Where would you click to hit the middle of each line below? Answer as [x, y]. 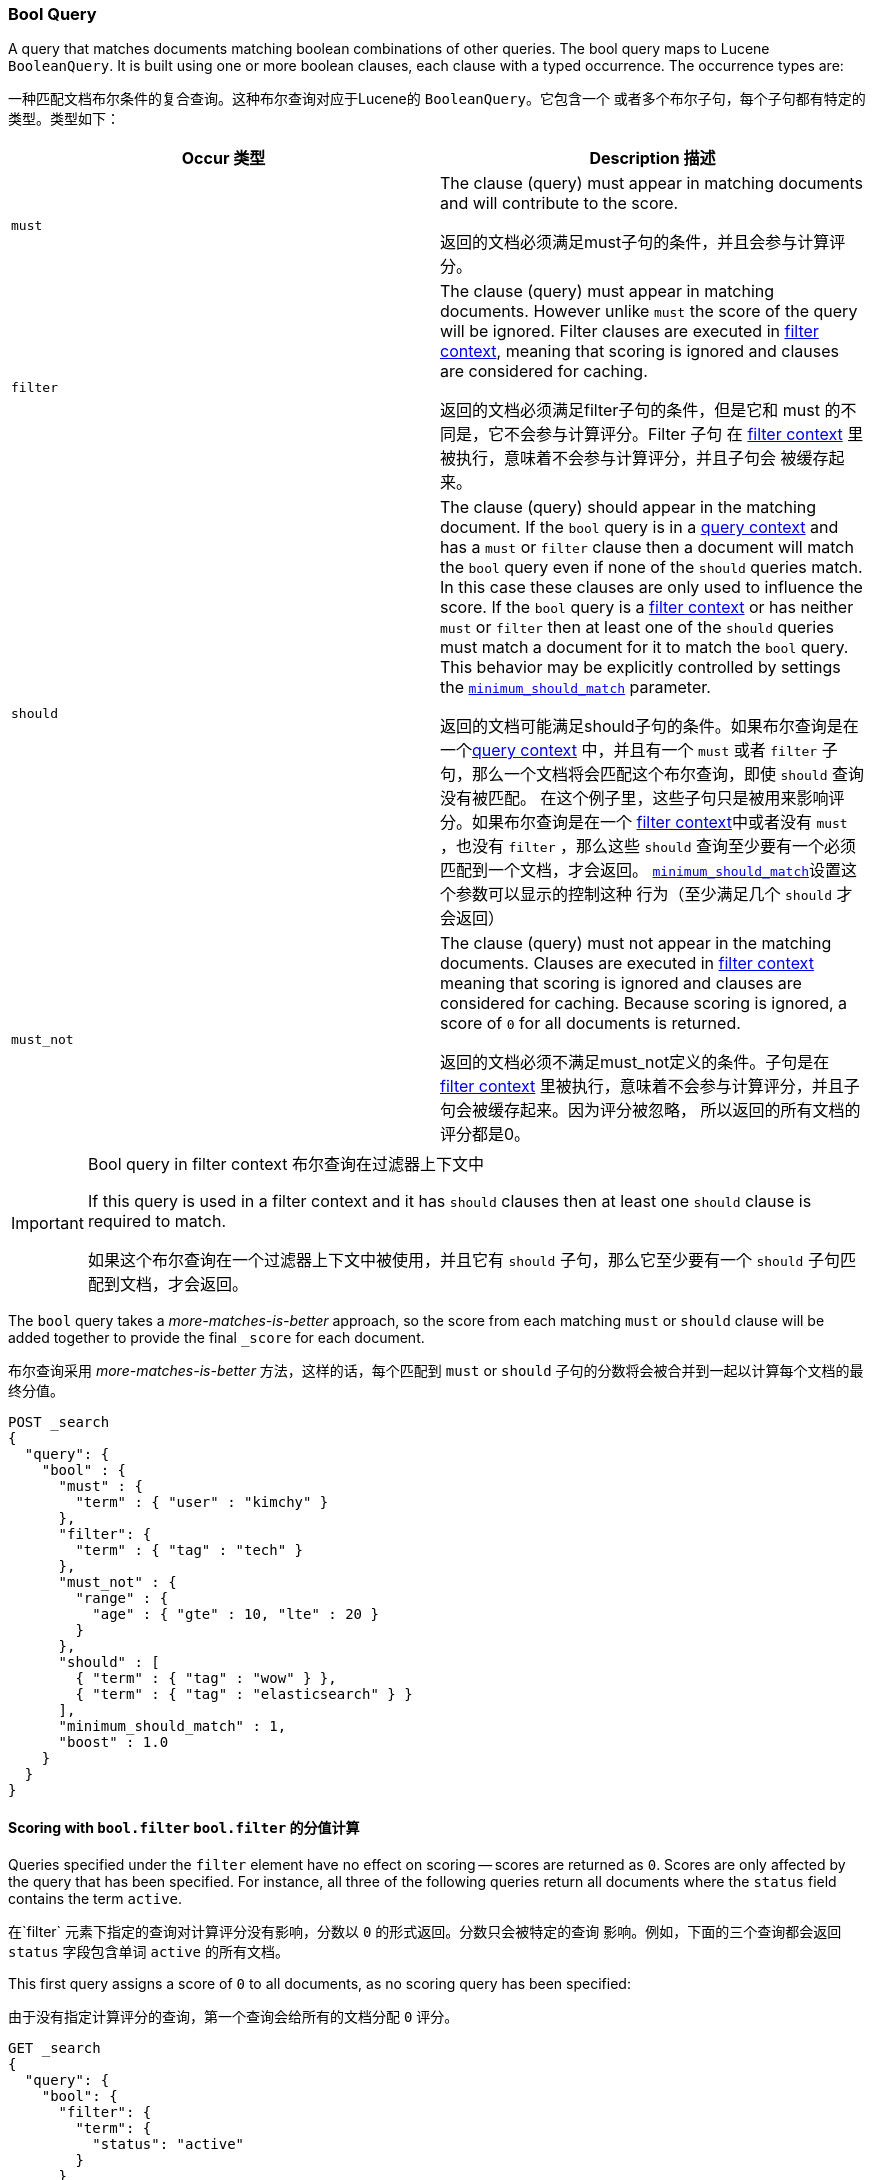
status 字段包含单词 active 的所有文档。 [148, 1951]
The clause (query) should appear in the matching [628, 507]
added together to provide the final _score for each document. [216, 1338]
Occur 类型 [223, 158]
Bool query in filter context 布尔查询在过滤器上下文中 [286, 1164]
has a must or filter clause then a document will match [647, 547]
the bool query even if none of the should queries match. [651, 567]
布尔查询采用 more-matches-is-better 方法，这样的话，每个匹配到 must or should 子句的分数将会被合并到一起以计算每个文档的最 [436, 1371]
